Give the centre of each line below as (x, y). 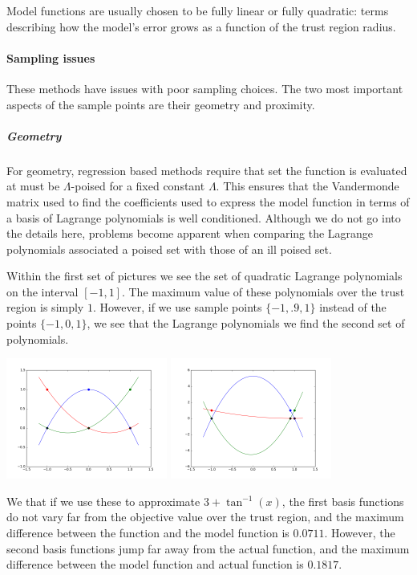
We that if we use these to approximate (103, 501)
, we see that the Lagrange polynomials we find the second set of (246, 323)
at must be (33, 186)
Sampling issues (51, 57)
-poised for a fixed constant (138, 186)
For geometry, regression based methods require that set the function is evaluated (207, 170)
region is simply (45, 307)
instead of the (353, 307)
